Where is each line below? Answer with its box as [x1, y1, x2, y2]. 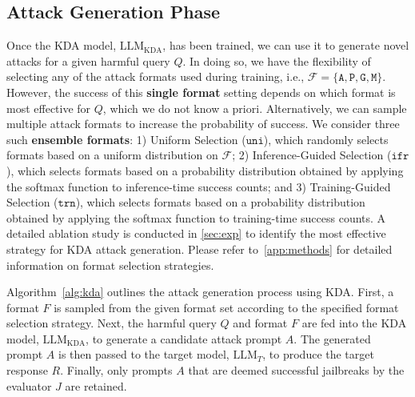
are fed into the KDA [301, 315, 407, 331]
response [6, 362, 48, 379]
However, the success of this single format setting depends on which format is [6, 83, 396, 100]
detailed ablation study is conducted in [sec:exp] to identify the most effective [6, 225, 386, 242]
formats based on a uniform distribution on [6, 146, 218, 163]
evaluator [6, 377, 52, 394]
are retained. [65, 377, 127, 394]
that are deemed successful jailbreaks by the [188, 362, 405, 379]
